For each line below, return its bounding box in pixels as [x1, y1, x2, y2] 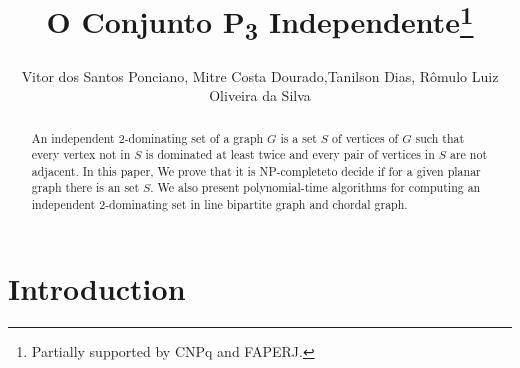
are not [450, 146, 488, 163]
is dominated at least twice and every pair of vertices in [145, 146, 435, 163]
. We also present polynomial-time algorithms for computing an [150, 179, 481, 196]
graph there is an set [31, 179, 140, 196]
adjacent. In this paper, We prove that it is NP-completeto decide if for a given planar [31, 162, 481, 179]
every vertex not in [31, 146, 131, 163]
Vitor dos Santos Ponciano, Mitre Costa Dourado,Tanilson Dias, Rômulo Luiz [21, 65, 499, 86]
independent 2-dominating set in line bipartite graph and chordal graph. [31, 196, 408, 213]
